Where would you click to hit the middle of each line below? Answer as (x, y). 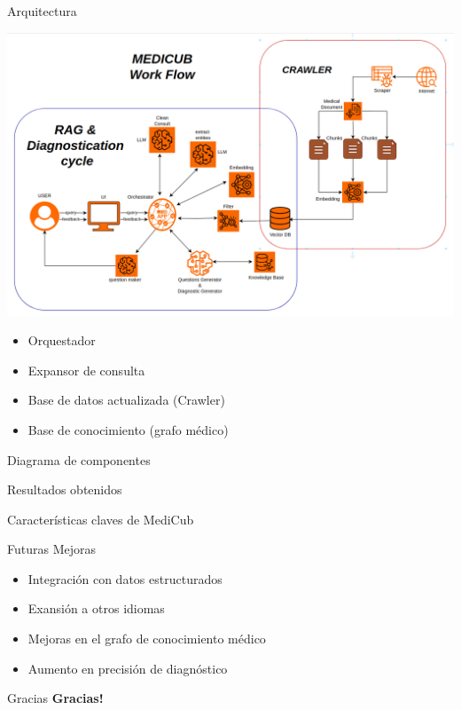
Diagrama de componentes (79, 459)
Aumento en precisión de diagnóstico (128, 668)
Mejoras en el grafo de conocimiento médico (147, 639)
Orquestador (62, 340)
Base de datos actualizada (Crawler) (126, 400)
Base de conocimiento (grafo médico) (128, 429)
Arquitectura (42, 11)
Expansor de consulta (86, 370)
